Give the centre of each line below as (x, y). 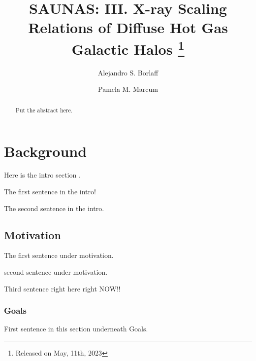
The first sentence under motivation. (59, 255)
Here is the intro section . (42, 175)
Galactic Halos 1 (128, 48)
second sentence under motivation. (56, 271)
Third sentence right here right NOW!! (62, 288)
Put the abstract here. (44, 110)
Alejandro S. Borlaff (128, 72)
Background (46, 151)
